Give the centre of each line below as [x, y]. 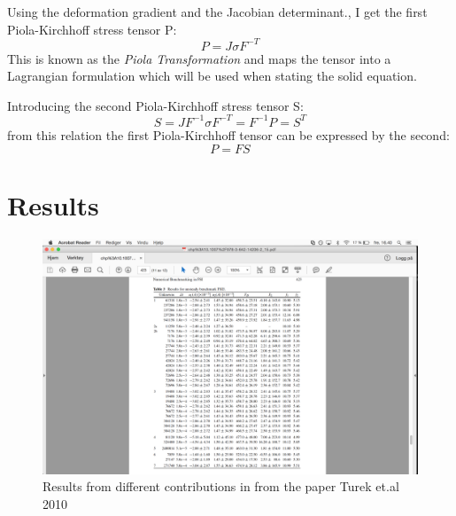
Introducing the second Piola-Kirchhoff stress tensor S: [155, 105]
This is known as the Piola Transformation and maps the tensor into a [199, 58]
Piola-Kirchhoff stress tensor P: [92, 29]
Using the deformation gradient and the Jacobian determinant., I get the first [217, 12]
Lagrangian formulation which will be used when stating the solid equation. [212, 76]
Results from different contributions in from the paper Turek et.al [221, 486]
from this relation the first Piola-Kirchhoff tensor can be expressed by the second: [228, 134]
